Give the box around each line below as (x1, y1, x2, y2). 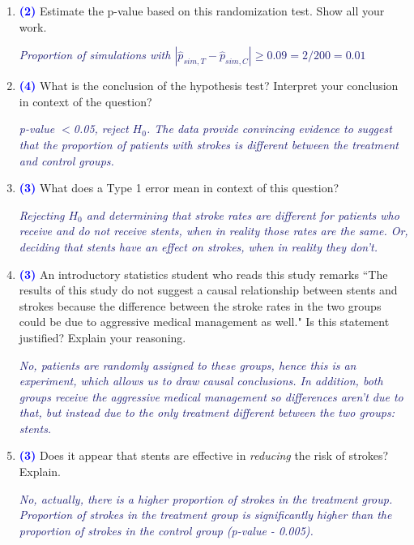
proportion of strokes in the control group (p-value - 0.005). (19, 521, 314, 539)
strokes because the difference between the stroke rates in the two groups (19, 297, 382, 314)
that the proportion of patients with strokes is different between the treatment (19, 135, 399, 152)
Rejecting (19, 206, 65, 223)
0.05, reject (73, 120, 129, 137)
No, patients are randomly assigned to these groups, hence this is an (19, 356, 356, 373)
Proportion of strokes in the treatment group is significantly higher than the (19, 506, 392, 523)
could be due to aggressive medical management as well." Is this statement (19, 313, 390, 330)
